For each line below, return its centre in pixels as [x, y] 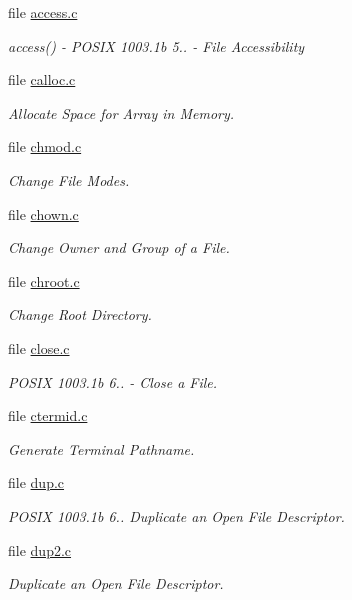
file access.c [43, 12]
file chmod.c [45, 146]
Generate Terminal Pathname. [101, 448]
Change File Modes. [69, 179]
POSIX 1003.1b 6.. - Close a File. [113, 381]
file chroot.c [44, 280]
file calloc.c [42, 79]
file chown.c [43, 213]
